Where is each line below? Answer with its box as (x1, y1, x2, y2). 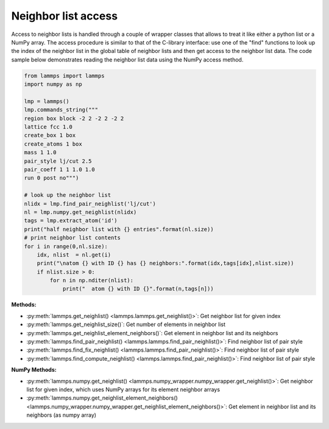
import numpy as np (24, 81, 82, 88)
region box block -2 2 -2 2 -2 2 (24, 115, 124, 122)
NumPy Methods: (11, 366, 57, 374)
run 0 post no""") (24, 174, 79, 182)
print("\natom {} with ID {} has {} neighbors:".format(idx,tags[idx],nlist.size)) (37, 260, 294, 267)
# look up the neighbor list (24, 192, 111, 199)
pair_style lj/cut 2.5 (24, 157, 92, 165)
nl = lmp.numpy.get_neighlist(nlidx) (24, 208, 137, 216)
